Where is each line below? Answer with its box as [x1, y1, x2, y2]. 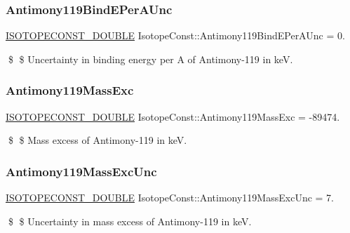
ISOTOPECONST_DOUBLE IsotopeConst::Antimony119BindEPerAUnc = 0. [6, 28, 345, 43]
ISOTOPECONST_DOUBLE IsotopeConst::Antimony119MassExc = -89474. [6, 109, 340, 124]
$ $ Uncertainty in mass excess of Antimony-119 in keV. [8, 213, 252, 228]
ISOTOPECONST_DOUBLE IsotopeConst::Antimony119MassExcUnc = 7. [6, 190, 334, 205]
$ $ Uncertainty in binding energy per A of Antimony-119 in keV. [8, 51, 293, 66]
